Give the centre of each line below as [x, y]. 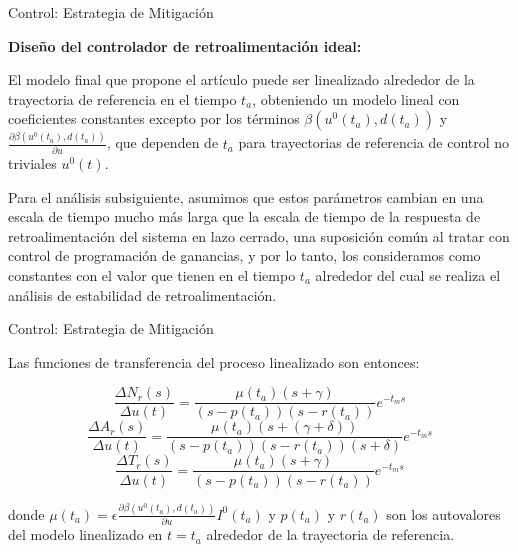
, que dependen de [162, 142]
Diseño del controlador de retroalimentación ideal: [185, 45]
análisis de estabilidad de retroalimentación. [142, 294]
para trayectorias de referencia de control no [374, 142]
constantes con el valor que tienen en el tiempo [152, 274]
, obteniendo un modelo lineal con [356, 98]
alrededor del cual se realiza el [408, 274]
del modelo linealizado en [85, 534]
